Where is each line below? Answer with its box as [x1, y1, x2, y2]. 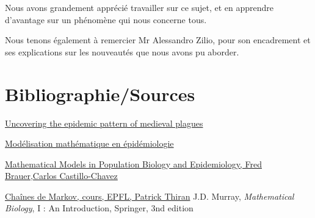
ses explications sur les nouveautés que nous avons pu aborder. [5, 45, 239, 58]
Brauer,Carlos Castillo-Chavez [5, 169, 118, 182]
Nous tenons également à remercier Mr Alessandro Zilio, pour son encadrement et [5, 33, 311, 46]
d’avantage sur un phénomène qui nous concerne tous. [5, 13, 207, 26]
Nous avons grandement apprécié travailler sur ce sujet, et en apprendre [5, 1, 274, 13]
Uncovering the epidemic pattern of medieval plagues [5, 116, 203, 129]
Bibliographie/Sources [5, 81, 195, 106]
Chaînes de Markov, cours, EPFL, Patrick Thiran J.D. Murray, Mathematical [5, 189, 294, 202]
